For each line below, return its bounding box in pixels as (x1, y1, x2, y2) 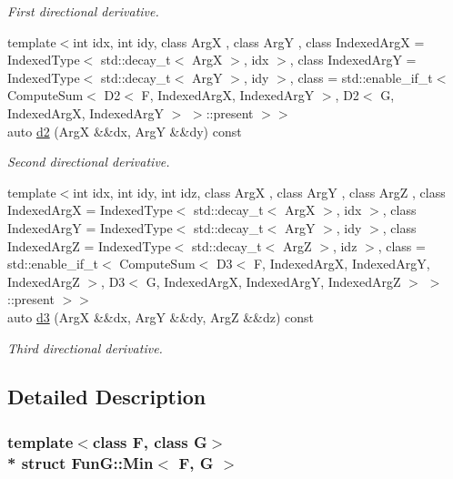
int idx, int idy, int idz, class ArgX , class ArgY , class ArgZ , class (73, 182, 446, 201)
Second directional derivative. (7, 152, 170, 171)
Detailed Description (7, 382, 206, 411)
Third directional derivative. (7, 338, 163, 357)
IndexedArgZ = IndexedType (7, 236, 171, 255)
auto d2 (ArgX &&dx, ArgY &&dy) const (7, 121, 242, 140)
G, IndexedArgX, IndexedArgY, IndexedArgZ (146, 271, 401, 290)
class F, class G (92, 430, 207, 453)
